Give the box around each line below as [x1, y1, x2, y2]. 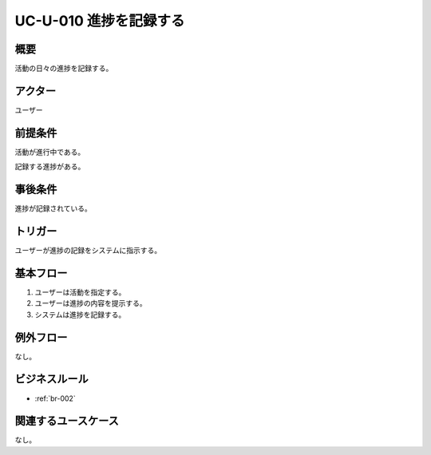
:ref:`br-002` [34, 394, 76, 403]
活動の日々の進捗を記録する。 [14, 64, 113, 73]
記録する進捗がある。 [14, 162, 85, 172]
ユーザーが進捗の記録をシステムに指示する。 [14, 246, 162, 255]
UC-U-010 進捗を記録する [14, 12, 185, 30]
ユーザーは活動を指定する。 [34, 287, 126, 297]
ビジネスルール [14, 372, 89, 386]
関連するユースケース [14, 414, 119, 428]
